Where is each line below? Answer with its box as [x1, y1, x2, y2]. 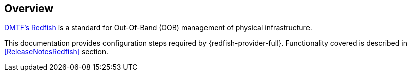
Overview [4, 2, 54, 15]
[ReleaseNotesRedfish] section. [4, 47, 109, 56]
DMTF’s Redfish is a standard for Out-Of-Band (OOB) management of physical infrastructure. [4, 23, 312, 32]
